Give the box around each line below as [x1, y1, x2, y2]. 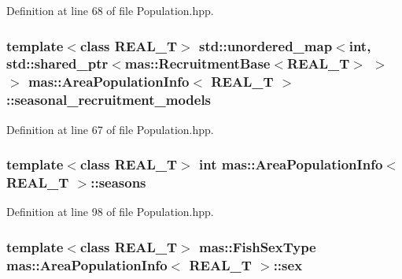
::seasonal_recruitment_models [6, 90, 212, 110]
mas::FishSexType [199, 236, 316, 256]
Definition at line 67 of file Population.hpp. [6, 121, 214, 137]
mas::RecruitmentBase [124, 54, 271, 73]
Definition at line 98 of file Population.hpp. [6, 203, 214, 220]
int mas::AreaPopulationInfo [199, 154, 383, 174]
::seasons [90, 173, 146, 192]
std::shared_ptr [6, 54, 109, 73]
